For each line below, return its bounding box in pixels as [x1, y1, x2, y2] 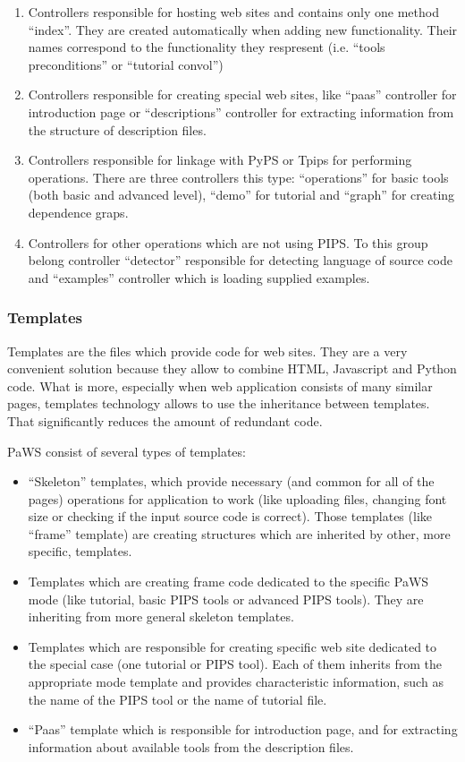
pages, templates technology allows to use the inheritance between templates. [7, 394, 430, 413]
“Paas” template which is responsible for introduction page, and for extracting [28, 720, 458, 739]
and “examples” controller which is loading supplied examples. [28, 268, 370, 287]
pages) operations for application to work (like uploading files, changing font [28, 489, 447, 508]
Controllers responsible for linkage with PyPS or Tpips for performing [28, 150, 412, 169]
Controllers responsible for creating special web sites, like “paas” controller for [28, 85, 457, 104]
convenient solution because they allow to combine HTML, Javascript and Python [7, 359, 457, 378]
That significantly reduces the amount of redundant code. [7, 411, 323, 430]
